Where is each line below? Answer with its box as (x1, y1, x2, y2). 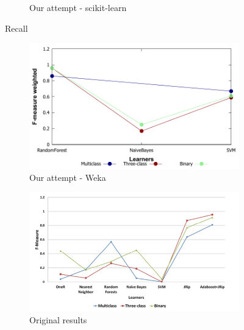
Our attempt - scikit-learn (29, 1, 127, 13)
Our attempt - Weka (29, 171, 106, 184)
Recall (5, 21, 28, 34)
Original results (29, 313, 87, 326)
